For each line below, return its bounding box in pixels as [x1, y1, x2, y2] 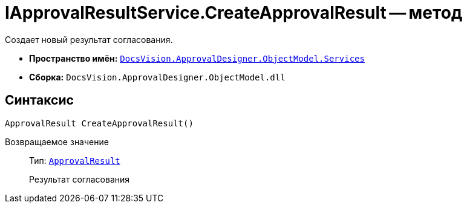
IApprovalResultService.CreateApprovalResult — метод [5, 2, 463, 23]
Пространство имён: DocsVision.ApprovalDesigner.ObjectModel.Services [29, 53, 365, 63]
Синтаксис [5, 93, 74, 108]
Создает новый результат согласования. [5, 34, 173, 45]
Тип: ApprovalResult [29, 155, 120, 166]
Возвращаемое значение [5, 136, 109, 147]
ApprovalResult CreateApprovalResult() [5, 118, 194, 128]
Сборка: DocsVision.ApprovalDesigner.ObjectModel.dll [29, 71, 286, 82]
